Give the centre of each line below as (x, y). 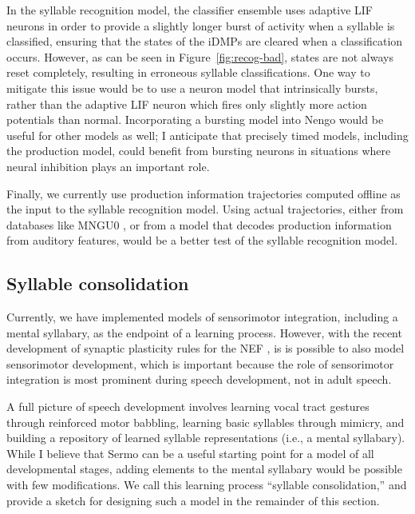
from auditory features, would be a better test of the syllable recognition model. (202, 240)
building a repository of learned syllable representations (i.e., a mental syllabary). (206, 438)
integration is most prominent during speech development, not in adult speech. (199, 379)
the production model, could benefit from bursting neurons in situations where (199, 151)
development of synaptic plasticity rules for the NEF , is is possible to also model (206, 348)
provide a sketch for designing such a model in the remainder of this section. (193, 500)
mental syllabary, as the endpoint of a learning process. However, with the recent (204, 332)
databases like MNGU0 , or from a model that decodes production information (199, 224)
